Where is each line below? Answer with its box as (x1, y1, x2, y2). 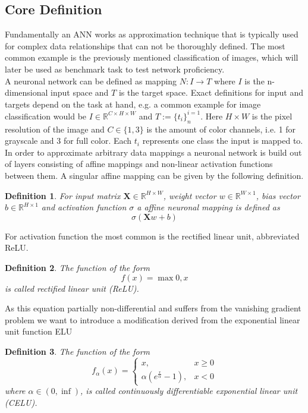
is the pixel (252, 109, 293, 122)
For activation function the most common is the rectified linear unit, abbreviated (5, 229, 300, 242)
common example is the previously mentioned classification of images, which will (5, 51, 298, 64)
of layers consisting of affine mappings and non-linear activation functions (5, 157, 273, 170)
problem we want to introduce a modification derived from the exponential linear (5, 313, 300, 326)
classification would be (5, 109, 87, 122)
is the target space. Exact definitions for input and (118, 86, 303, 99)
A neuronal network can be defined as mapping (5, 74, 177, 87)
